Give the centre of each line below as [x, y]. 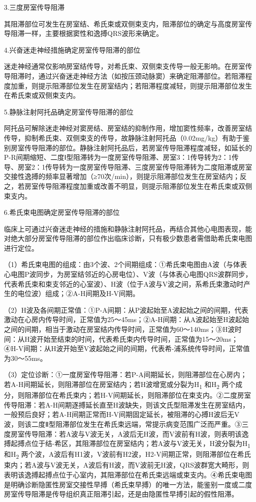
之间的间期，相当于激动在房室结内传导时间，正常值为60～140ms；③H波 [119, 329]
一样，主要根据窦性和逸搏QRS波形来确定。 [94, 33]
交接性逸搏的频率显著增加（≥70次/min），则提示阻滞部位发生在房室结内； [122, 176]
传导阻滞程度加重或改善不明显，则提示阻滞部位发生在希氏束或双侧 [145, 186]
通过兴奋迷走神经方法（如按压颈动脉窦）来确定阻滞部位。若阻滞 [142, 75]
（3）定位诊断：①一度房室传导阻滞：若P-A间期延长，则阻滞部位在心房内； [126, 374]
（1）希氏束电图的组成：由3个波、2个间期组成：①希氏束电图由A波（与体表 [126, 264]
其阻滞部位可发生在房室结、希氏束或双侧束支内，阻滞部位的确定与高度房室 [125, 23]
